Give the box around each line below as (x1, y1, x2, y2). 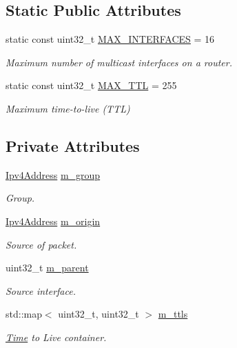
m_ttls (158, 307, 188, 321)
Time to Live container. (6, 329, 107, 344)
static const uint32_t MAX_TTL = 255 (6, 78, 177, 93)
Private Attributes (6, 135, 140, 156)
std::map (6, 307, 42, 321)
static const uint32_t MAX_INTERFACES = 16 (6, 32, 215, 46)
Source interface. (6, 283, 76, 298)
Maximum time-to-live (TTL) (6, 101, 130, 115)
